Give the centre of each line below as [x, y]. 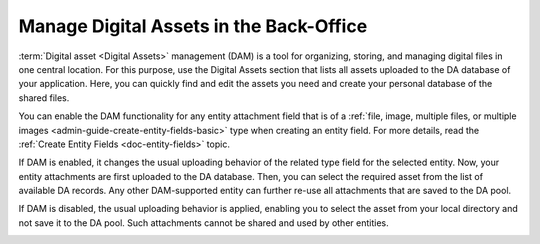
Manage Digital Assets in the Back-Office [193, 26]
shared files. [44, 97]
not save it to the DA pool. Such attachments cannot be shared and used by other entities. [203, 222]
